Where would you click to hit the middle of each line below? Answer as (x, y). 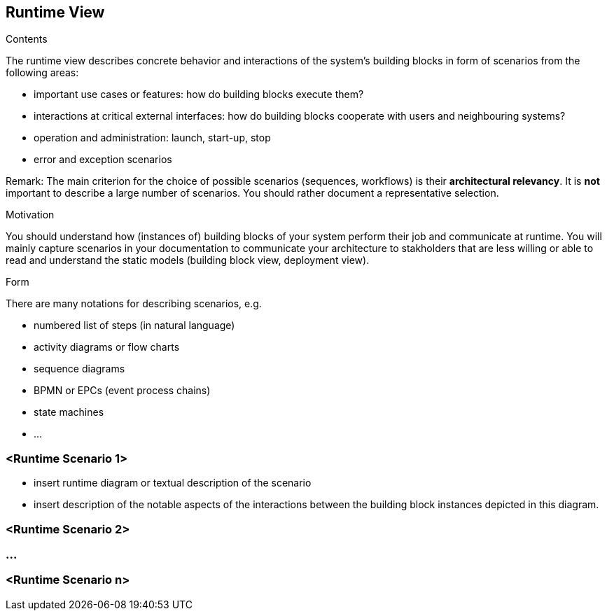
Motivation (30, 215)
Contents (27, 39)
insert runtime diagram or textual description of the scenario (173, 483)
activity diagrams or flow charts (107, 347)
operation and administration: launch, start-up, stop (152, 138)
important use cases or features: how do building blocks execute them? (199, 94)
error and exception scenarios (103, 160)
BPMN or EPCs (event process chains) (122, 391)
